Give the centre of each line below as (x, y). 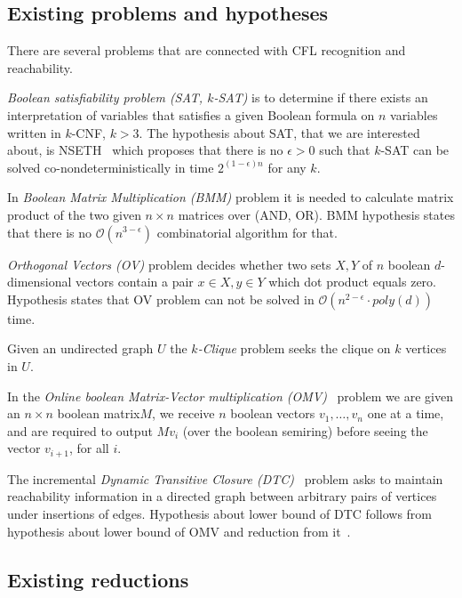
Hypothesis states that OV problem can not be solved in (161, 299)
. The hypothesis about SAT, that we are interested (279, 132)
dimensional (40, 282)
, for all (89, 448)
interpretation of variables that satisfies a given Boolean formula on (191, 114)
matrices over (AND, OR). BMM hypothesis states (316, 214)
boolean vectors (273, 413)
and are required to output (80, 430)
